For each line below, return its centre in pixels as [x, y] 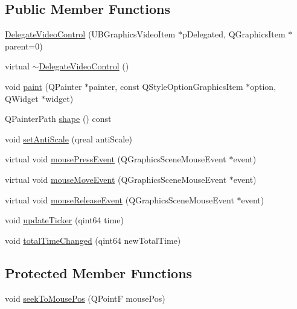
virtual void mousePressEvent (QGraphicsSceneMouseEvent [116, 159]
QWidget [22, 98]
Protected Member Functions [99, 272]
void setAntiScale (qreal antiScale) [69, 139]
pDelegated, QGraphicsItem [234, 34]
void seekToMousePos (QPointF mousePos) [85, 298]
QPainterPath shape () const [58, 119]
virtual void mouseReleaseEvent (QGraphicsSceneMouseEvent [120, 199]
